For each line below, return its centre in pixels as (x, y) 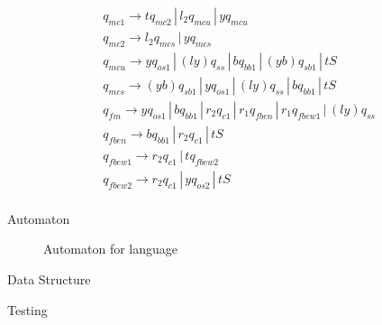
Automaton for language (111, 249)
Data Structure (49, 279)
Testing (27, 309)
